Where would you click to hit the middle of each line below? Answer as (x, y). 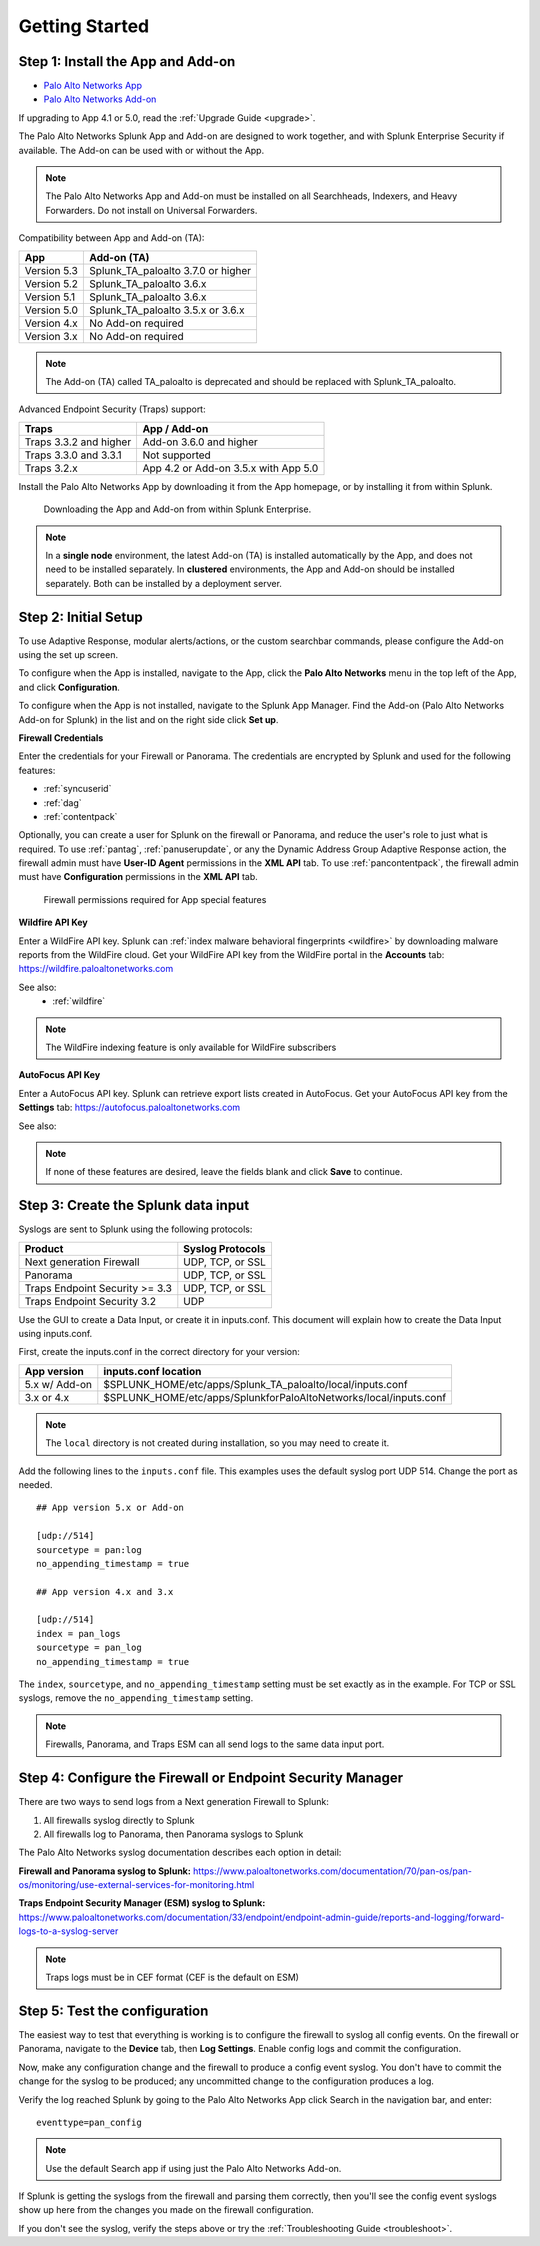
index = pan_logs (78, 1633)
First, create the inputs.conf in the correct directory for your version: (159, 1352)
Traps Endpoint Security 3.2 (90, 1301)
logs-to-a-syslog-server (68, 1931)
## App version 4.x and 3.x (105, 1591)
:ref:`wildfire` (79, 1001)
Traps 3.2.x (51, 468)
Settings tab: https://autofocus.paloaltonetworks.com (129, 1107)
